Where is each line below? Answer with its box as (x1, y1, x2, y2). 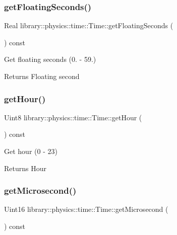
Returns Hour (4, 163, 46, 173)
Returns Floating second (4, 71, 80, 81)
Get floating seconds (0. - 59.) (4, 54, 96, 64)
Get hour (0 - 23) (4, 146, 57, 156)
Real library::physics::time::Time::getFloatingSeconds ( (4, 20, 173, 31)
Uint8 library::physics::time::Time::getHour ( (4, 112, 142, 122)
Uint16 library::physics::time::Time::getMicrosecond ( (4, 204, 168, 214)
